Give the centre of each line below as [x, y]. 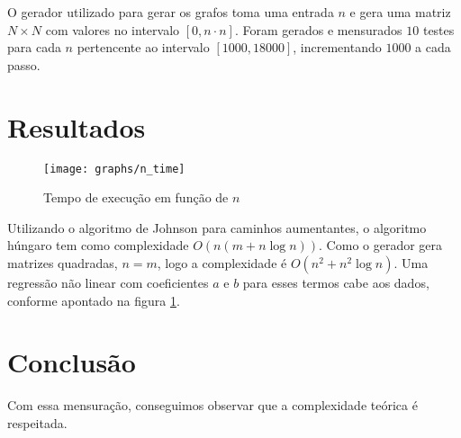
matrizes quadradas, [63, 262]
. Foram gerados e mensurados [318, 29]
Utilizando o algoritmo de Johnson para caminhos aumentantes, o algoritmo [217, 227]
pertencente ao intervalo [143, 47]
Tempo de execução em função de [136, 197]
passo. [24, 64]
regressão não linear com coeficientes [108, 282]
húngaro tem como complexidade [98, 245]
